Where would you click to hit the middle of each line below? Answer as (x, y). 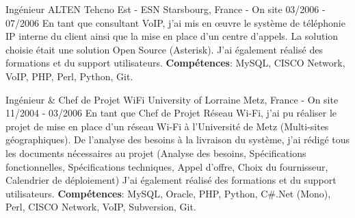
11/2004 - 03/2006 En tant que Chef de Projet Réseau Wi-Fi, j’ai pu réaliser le (171, 113)
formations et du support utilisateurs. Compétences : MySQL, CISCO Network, (175, 63)
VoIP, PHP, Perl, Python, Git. (69, 76)
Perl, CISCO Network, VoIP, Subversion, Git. (101, 207)
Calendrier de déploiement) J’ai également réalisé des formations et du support (171, 180)
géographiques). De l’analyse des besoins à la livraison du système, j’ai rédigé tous (178, 140)
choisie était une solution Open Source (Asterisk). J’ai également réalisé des (164, 49)
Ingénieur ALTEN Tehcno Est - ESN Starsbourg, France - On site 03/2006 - (166, 9)
